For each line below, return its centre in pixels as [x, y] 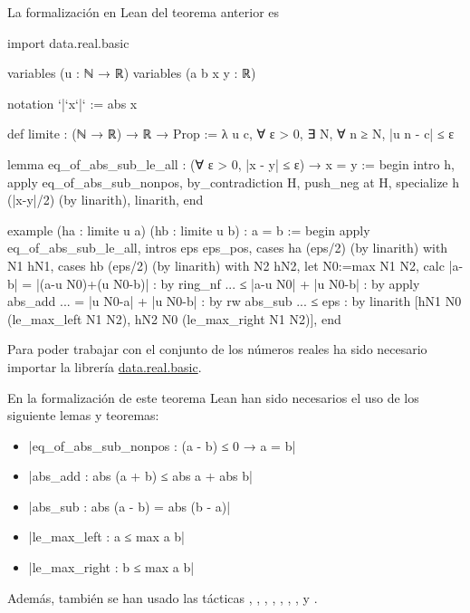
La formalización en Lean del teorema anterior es [144, 12]
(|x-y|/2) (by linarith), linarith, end [106, 200]
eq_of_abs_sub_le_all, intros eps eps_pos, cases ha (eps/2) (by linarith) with [228, 248]
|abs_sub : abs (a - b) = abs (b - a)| [129, 506]
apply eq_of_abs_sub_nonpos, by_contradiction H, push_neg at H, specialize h [234, 182]
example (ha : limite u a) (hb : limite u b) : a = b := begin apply [189, 230]
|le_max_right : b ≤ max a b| [111, 567]
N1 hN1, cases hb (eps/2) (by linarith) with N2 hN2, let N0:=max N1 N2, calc [226, 265]
